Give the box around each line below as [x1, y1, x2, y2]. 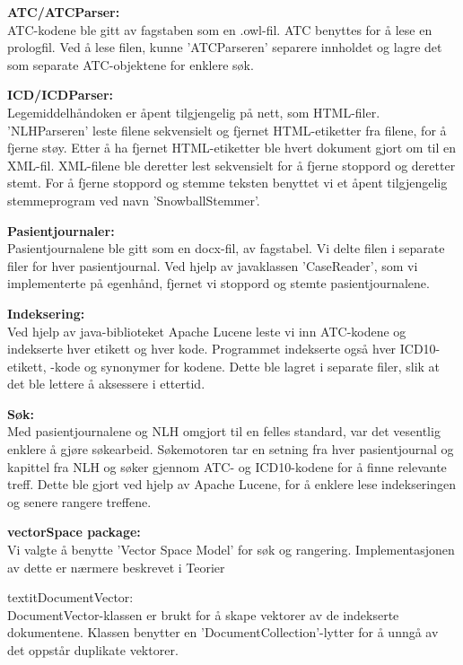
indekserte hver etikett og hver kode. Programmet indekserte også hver [7, 339, 397, 358]
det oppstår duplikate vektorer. [7, 641, 179, 659]
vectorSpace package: [7, 522, 141, 541]
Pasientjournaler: [7, 221, 115, 240]
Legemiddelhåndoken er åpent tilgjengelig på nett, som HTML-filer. [7, 102, 380, 121]
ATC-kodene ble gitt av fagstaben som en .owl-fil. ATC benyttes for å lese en [7, 20, 432, 39]
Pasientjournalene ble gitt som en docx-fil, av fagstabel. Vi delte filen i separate [7, 239, 445, 258]
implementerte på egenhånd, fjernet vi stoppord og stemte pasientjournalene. [7, 274, 430, 293]
